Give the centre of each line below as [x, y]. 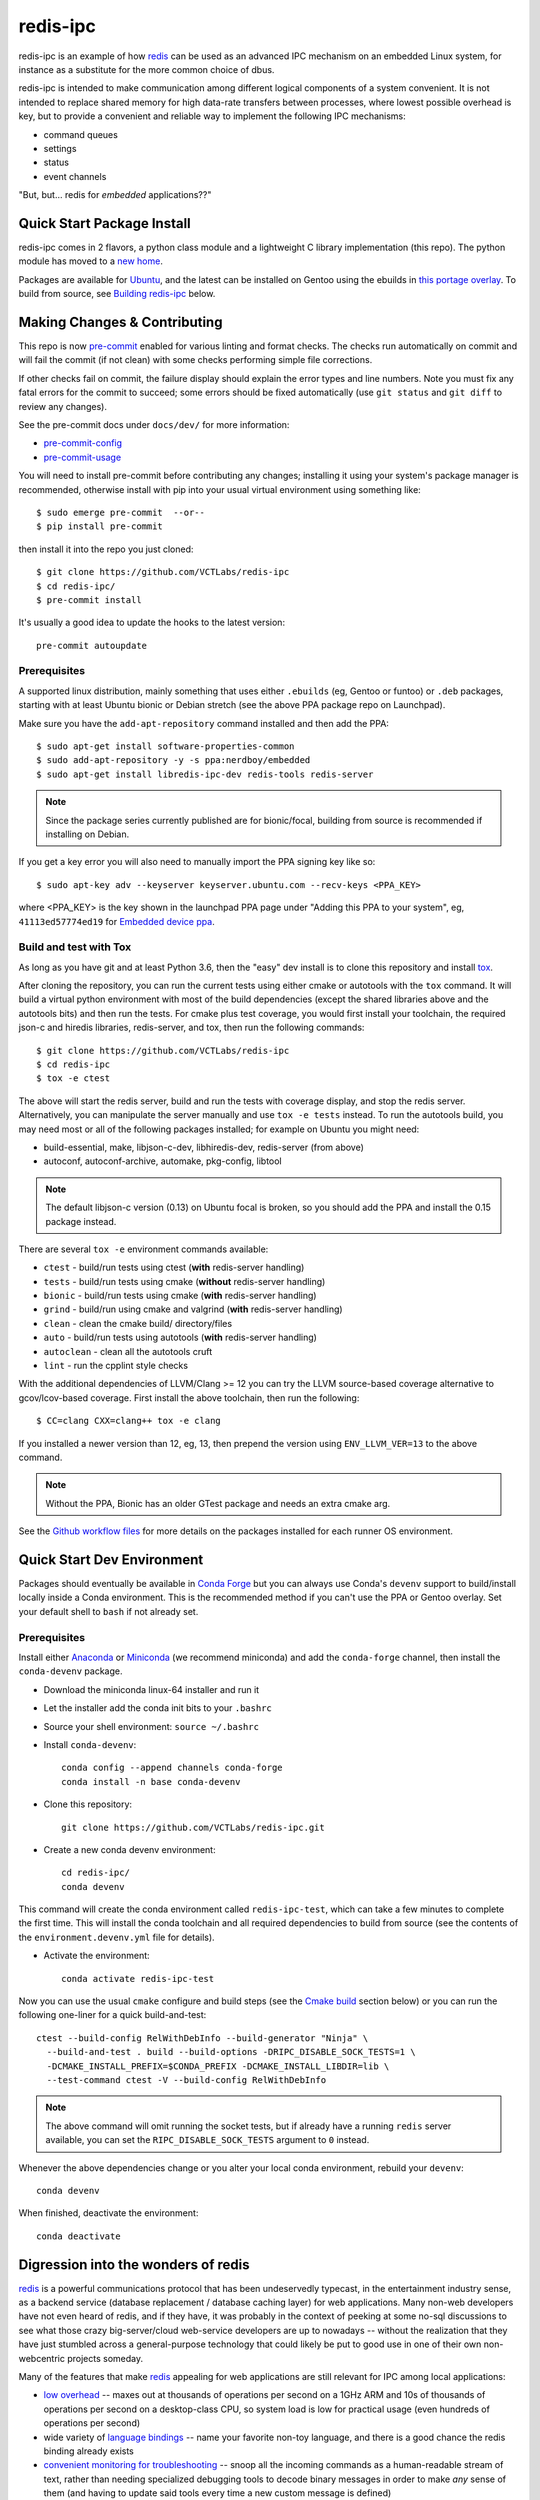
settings [60, 148]
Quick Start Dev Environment [111, 1559]
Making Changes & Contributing [120, 321]
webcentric [41, 2358]
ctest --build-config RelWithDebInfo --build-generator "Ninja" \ [202, 2038]
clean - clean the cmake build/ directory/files [138, 1323]
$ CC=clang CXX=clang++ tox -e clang [129, 1421]
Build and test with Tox [75, 947]
